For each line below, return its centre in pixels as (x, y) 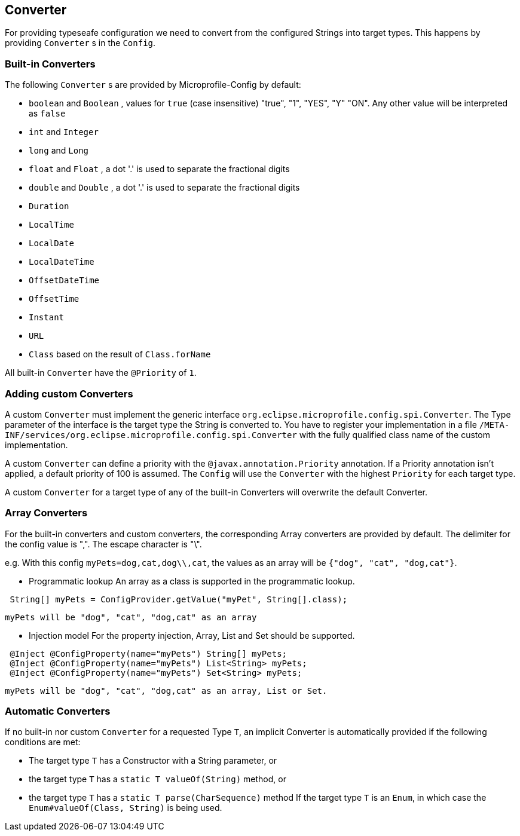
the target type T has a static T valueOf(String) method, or (157, 779)
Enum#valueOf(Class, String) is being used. (126, 808)
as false (47, 114)
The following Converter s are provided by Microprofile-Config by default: (153, 85)
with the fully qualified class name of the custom (394, 434)
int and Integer (64, 132)
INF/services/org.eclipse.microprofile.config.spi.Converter (151, 435)
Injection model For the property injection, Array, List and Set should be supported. (192, 635)
